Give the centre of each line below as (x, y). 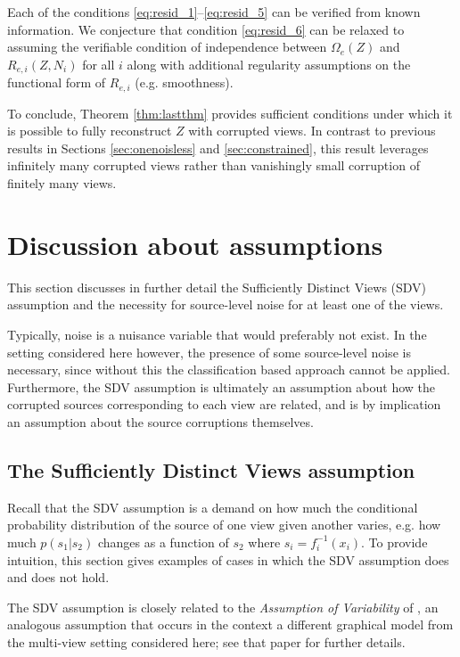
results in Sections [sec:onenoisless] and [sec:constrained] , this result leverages (218, 148)
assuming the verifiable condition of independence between (167, 47)
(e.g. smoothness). (184, 82)
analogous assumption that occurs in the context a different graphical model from (230, 624)
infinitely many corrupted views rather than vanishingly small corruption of (214, 165)
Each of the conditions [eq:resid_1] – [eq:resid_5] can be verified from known (214, 12)
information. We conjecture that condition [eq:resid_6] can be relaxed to (206, 29)
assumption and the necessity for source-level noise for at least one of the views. (226, 304)
